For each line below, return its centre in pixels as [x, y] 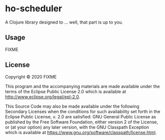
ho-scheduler [34, 9]
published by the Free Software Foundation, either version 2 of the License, [82, 122]
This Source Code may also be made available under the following [72, 106]
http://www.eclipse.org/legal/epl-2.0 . [43, 97]
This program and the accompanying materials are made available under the [82, 86]
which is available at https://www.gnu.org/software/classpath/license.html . [81, 132]
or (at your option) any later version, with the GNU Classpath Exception [77, 127]
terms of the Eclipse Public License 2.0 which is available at [66, 91]
